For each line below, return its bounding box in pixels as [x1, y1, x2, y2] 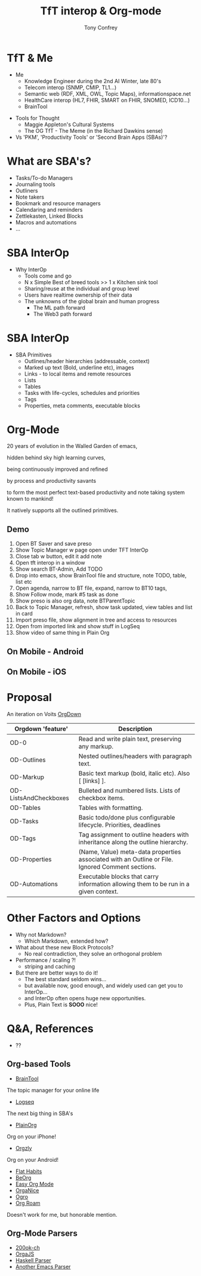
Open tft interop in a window [15, 559, 85, 567]
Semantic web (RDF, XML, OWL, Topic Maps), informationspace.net [24, 90, 191, 97]
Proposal [7, 691, 52, 704]
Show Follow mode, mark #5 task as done [15, 591, 119, 598]
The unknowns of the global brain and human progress [24, 297, 160, 304]
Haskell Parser [15, 1257, 51, 1264]
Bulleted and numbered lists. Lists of [78, 786, 181, 794]
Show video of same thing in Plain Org [15, 629, 110, 637]
